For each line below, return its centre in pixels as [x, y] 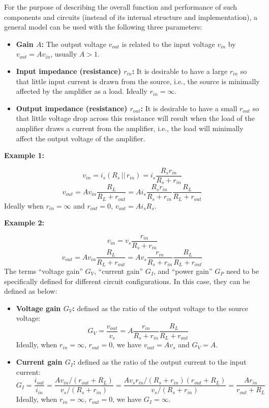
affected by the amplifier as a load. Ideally [82, 91]
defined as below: [31, 291]
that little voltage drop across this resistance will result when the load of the [136, 118]
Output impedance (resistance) [72, 108]
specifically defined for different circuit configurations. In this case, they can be [127, 281]
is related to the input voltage [168, 44]
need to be [243, 271]
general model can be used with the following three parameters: [103, 27]
